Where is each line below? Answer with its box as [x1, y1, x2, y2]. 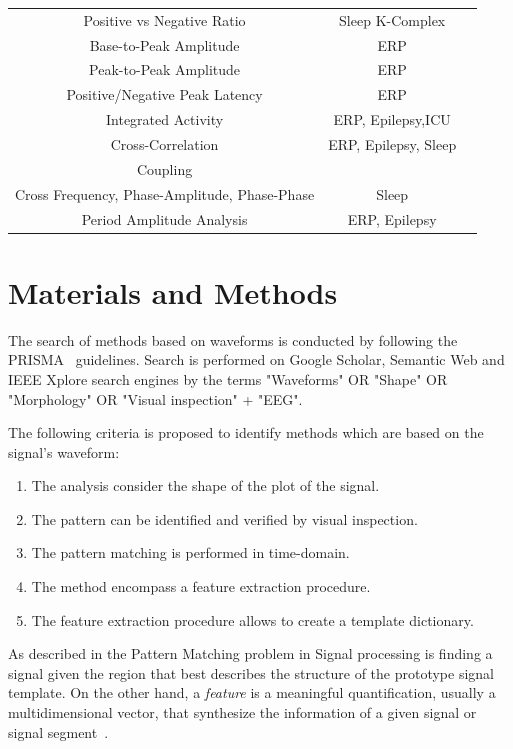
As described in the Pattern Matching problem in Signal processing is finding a [8, 643, 493, 664]
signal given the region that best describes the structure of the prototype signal [8, 662, 494, 683]
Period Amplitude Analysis [81, 208, 248, 229]
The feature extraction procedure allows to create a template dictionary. [31, 609, 474, 630]
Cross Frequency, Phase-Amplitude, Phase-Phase [15, 183, 315, 204]
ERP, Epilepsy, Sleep [328, 133, 457, 154]
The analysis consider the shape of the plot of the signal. [31, 475, 380, 496]
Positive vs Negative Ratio [83, 9, 246, 30]
